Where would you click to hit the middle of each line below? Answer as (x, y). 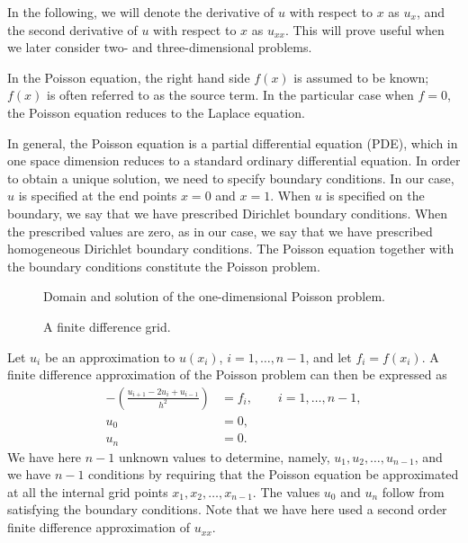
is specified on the (375, 196)
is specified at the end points (98, 196)
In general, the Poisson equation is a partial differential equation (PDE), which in (233, 142)
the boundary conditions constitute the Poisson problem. (164, 266)
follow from (413, 491)
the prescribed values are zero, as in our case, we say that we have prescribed (220, 231)
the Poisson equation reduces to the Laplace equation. (156, 112)
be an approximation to (110, 356)
